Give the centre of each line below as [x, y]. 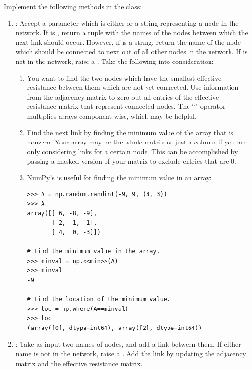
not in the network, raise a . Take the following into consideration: [115, 61]
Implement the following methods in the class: [73, 6]
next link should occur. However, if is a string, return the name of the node [128, 42]
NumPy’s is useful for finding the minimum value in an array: [119, 177]
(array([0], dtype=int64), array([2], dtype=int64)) [115, 328]
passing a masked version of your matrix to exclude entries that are [128, 161]
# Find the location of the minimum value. [99, 299]
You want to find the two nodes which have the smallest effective [124, 77]
